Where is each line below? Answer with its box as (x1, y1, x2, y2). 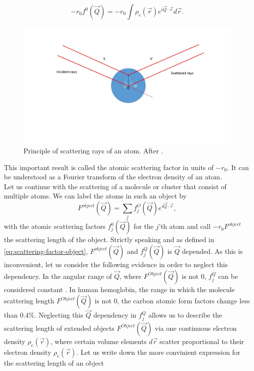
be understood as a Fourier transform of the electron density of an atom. (4, 172, 222, 182)
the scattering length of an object (4, 357, 104, 368)
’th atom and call (159, 221, 211, 231)
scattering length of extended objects (4, 322, 115, 333)
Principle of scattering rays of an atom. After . (23, 146, 163, 156)
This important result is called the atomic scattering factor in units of (4, 162, 214, 172)
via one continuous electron (155, 322, 237, 333)
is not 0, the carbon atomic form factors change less (94, 296, 250, 306)
